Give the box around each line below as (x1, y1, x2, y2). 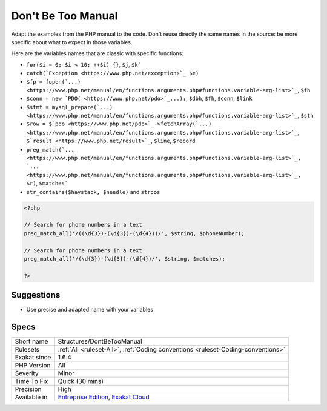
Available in (15, 393, 48, 401)
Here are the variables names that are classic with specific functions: (11, 50, 184, 57)
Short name (15, 337, 48, 346)
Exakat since (15, 353, 51, 362)
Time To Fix (15, 377, 48, 386)
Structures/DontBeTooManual (58, 337, 142, 346)
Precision (15, 385, 42, 393)
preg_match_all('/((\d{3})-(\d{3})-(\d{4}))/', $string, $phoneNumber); (24, 230, 245, 236)
